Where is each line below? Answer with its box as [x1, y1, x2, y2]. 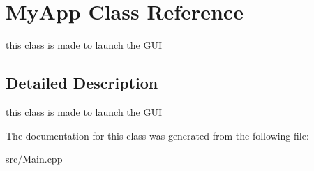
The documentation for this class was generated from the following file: [6, 128, 309, 142]
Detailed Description [6, 72, 158, 94]
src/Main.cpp [6, 151, 63, 166]
